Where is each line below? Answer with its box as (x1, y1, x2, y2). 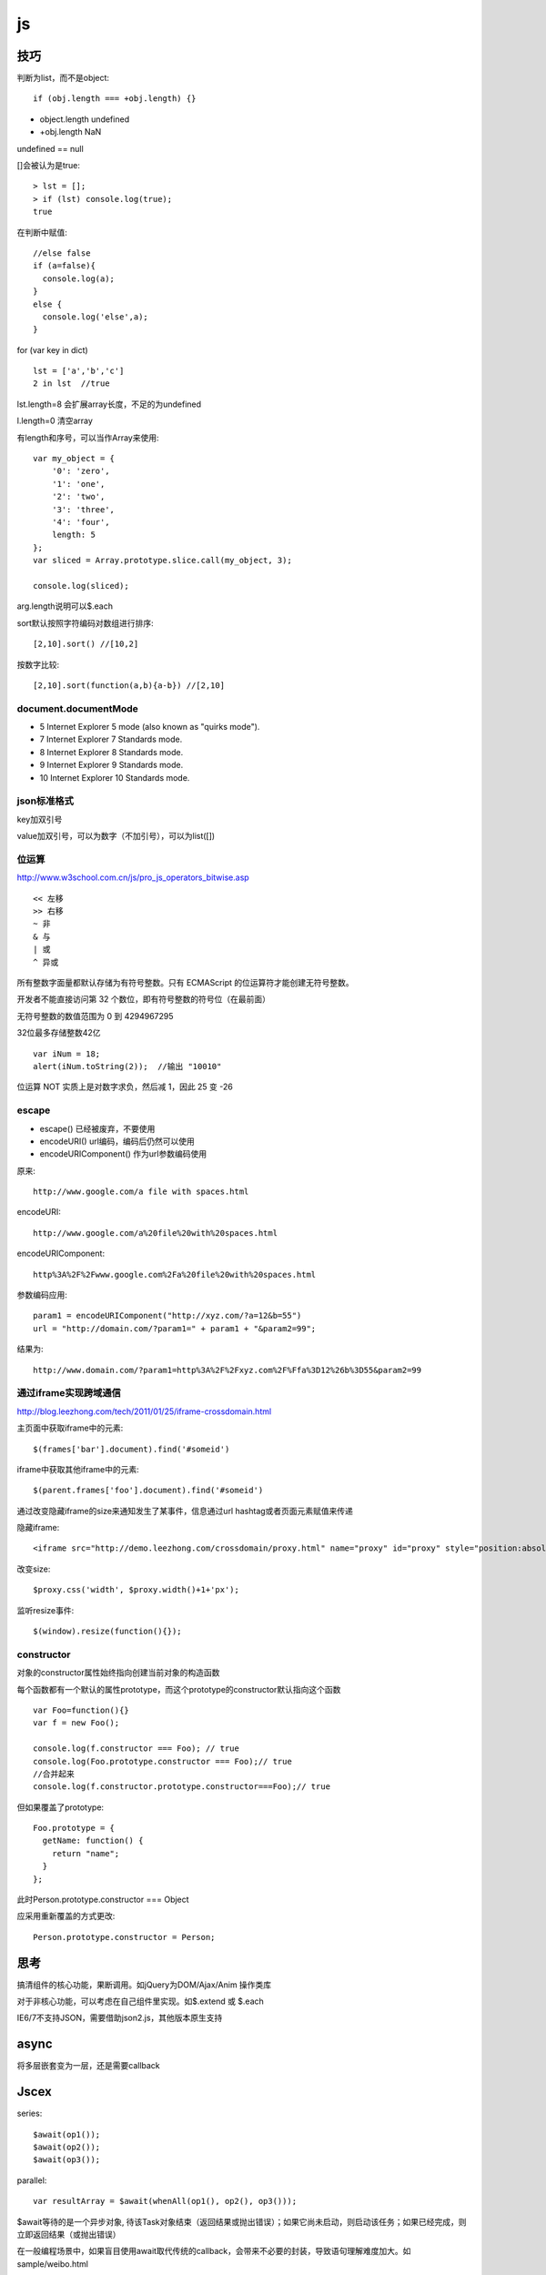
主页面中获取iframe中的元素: (16, 1422, 124, 1433)
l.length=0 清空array (16, 415, 93, 427)
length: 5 (51, 530, 96, 541)
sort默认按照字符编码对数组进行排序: (16, 617, 154, 628)
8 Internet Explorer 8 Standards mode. (39, 746, 184, 757)
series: (16, 2108, 43, 2119)
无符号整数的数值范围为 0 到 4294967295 (16, 1010, 174, 1021)
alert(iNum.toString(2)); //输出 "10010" (33, 1061, 222, 1071)
